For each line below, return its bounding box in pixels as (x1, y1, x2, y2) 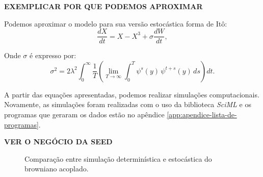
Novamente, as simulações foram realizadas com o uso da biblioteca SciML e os (4, 99, 251, 110)
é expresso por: (30, 50, 76, 61)
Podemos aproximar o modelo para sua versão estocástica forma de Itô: (4, 18, 227, 29)
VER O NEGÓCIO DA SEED (4, 136, 113, 147)
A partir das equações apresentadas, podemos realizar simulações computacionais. (4, 89, 259, 99)
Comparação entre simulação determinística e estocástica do (24, 153, 212, 164)
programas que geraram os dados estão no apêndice (4, 109, 165, 120)
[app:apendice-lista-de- (167, 109, 237, 120)
